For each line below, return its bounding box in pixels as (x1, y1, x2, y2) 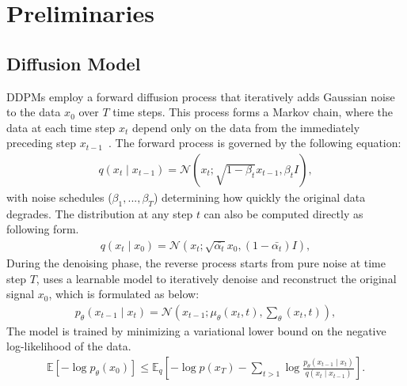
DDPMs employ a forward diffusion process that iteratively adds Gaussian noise (6, 88, 395, 104)
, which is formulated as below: (48, 286, 200, 302)
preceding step (6, 134, 77, 151)
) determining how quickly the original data (153, 188, 366, 205)
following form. (6, 221, 79, 237)
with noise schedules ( (6, 188, 112, 205)
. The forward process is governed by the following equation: (108, 134, 401, 151)
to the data (6, 104, 61, 120)
